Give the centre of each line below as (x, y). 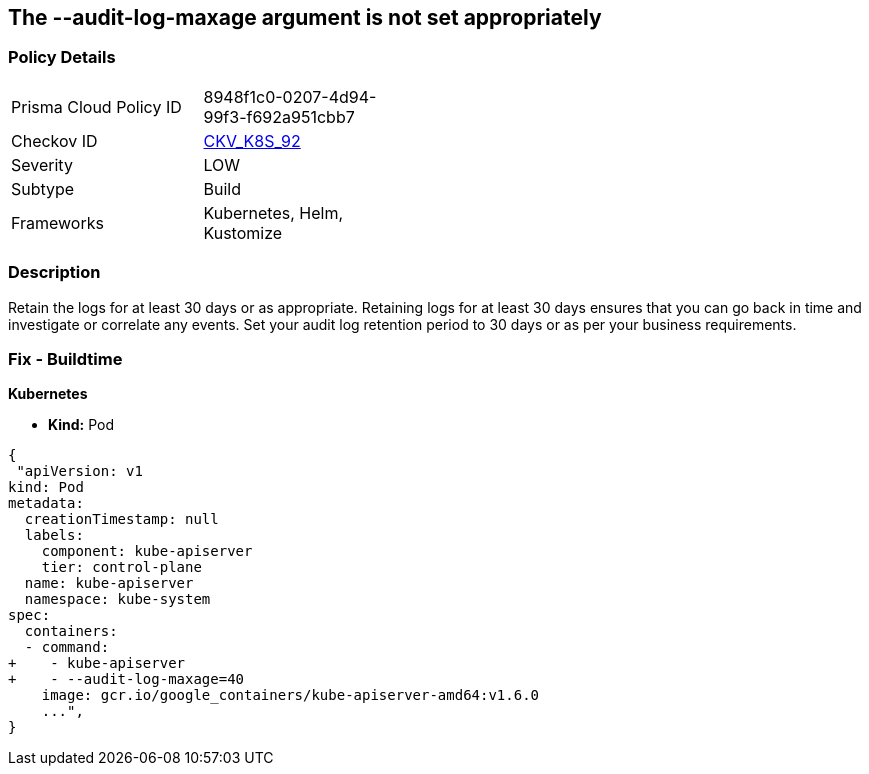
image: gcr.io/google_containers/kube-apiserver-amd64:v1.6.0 (290, 695)
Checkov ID (54, 140)
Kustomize (243, 232)
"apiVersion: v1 (79, 471)
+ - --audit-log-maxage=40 (126, 679)
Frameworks (57, 222)
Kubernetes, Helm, (273, 212)
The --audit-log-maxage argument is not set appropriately (305, 17)
